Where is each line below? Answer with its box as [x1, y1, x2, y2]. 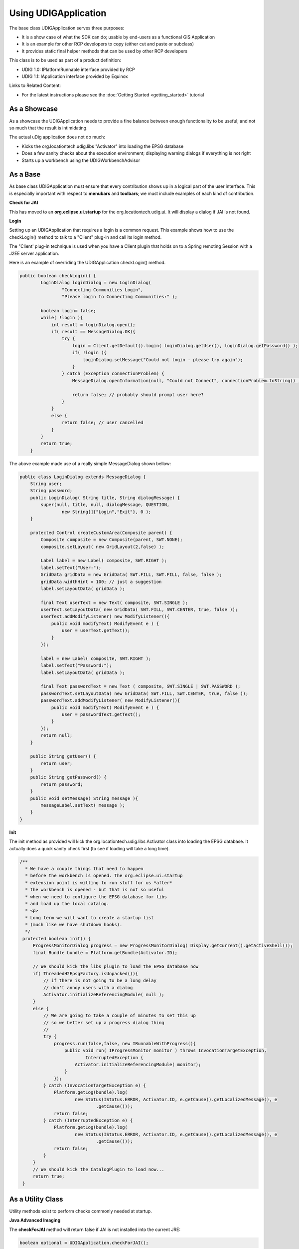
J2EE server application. [9, 250, 59, 256]
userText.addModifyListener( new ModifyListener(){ [40, 614, 170, 620]
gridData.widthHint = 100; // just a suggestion [40, 579, 162, 585]
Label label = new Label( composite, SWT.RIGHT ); [40, 558, 167, 564]
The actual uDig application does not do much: [9, 134, 106, 140]
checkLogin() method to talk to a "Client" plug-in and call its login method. [9, 234, 162, 240]
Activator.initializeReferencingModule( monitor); [75, 1062, 201, 1067]
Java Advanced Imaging [9, 1217, 61, 1224]
